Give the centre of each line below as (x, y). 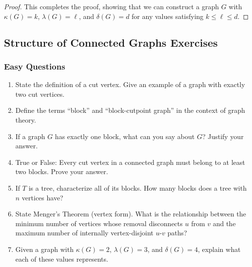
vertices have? (42, 197)
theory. (26, 119)
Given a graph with (44, 249)
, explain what (219, 249)
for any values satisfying (168, 16)
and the (224, 223)
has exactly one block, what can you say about (125, 136)
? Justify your (223, 136)
